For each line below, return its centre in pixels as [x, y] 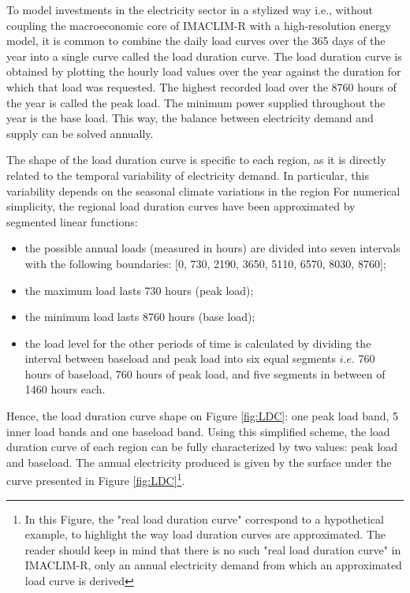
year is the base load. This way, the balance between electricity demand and [190, 118]
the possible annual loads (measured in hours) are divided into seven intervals [212, 248]
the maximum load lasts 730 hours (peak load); [139, 290]
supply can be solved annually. [80, 133]
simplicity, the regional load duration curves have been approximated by [181, 206]
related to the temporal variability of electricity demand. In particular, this [188, 175]
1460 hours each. [65, 389]
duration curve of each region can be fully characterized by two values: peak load [202, 447]
